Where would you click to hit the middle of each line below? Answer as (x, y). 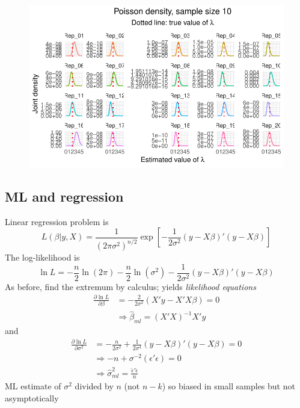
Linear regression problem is (57, 221)
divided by (94, 386)
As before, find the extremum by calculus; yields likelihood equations (130, 286)
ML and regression (64, 196)
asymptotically (32, 398)
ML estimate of (33, 386)
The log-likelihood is (42, 257)
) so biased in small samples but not (228, 386)
